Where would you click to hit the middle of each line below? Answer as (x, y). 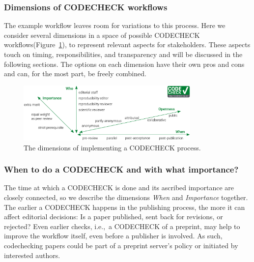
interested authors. (32, 255)
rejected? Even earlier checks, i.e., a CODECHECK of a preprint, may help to (122, 226)
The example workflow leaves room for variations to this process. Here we (115, 25)
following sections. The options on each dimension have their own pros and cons (124, 64)
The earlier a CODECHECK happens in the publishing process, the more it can (125, 207)
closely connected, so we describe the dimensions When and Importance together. (126, 197)
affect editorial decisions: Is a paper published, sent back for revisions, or (113, 217)
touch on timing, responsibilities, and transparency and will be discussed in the (123, 54)
